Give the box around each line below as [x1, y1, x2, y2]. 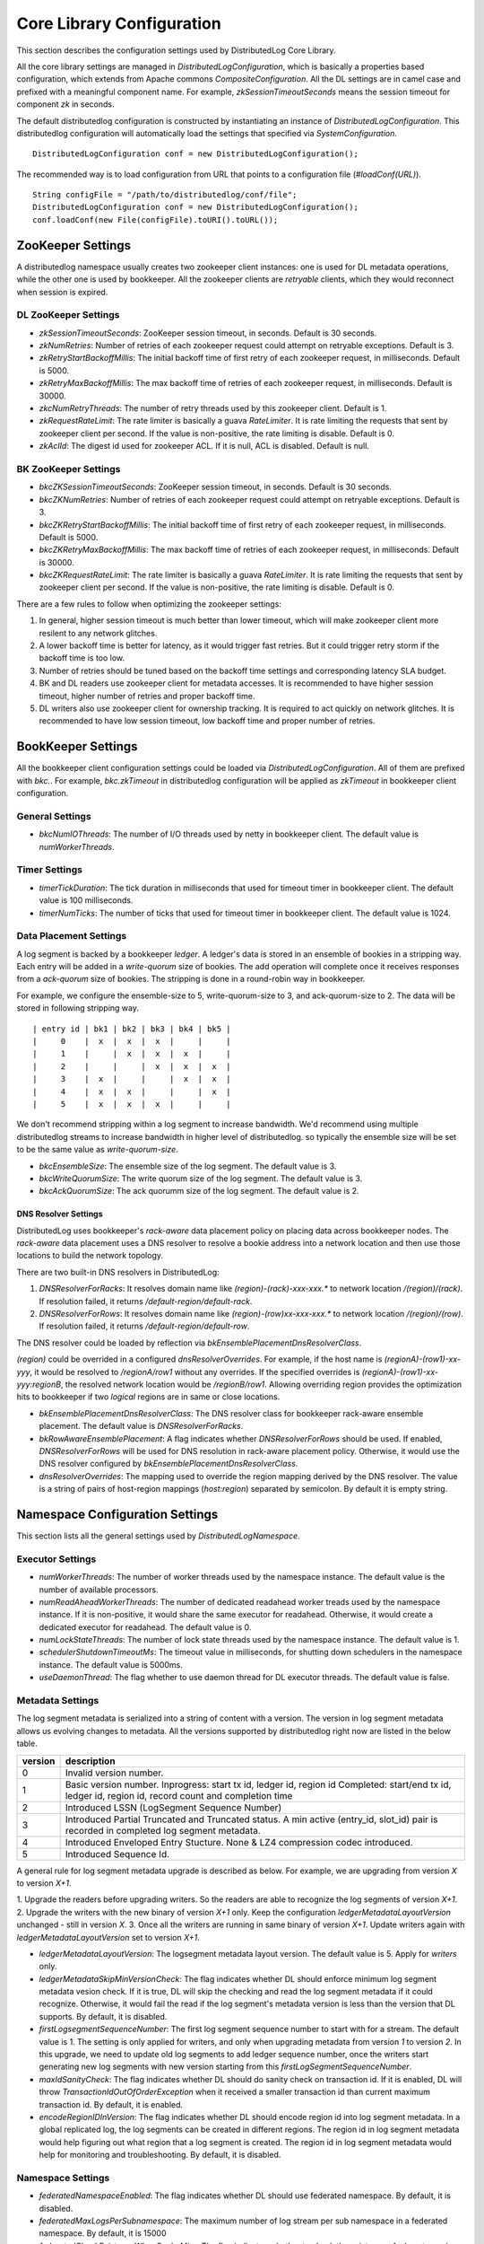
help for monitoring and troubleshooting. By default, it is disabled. [39, 2150, 281, 2161]
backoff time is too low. [39, 653, 125, 663]
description [65, 1755, 116, 1767]
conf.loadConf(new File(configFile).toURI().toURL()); [32, 215, 279, 224]
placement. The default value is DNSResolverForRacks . [39, 1421, 244, 1432]
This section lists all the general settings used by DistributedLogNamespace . [16, 1530, 300, 1541]
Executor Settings [16, 1553, 97, 1565]
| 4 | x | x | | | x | [32, 1086, 232, 1097]
